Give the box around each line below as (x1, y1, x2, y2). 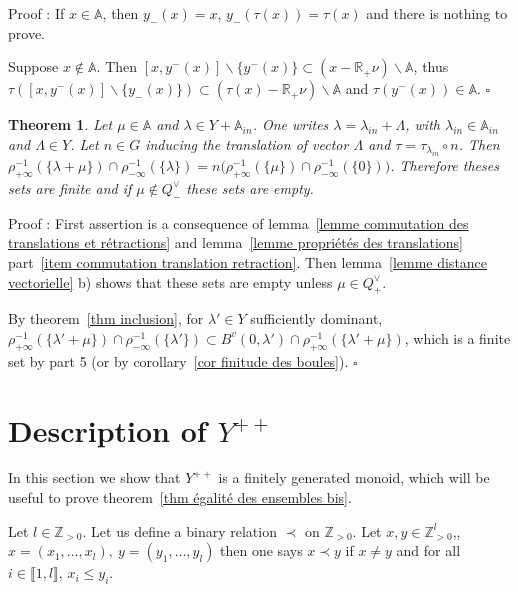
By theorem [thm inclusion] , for (8, 308, 204, 329)
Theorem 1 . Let (8, 114, 113, 135)
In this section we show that (8, 467, 181, 488)
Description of (8, 409, 207, 450)
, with (405, 114, 440, 135)
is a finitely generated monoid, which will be (218, 467, 490, 488)
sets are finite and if (8, 177, 132, 198)
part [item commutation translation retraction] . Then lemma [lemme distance (8, 251, 488, 272)
